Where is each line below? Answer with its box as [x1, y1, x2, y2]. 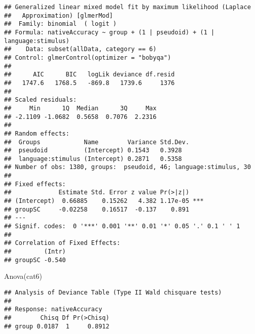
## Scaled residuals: [4, 96, 77, 104]
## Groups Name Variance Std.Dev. [4, 138, 190, 146]
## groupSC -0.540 [4, 256, 66, 264]
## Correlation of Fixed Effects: [4, 239, 121, 247]
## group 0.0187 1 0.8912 [4, 322, 110, 330]
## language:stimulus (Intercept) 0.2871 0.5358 [4, 155, 182, 162]
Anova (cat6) [4, 271, 43, 281]
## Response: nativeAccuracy [4, 306, 102, 313]
